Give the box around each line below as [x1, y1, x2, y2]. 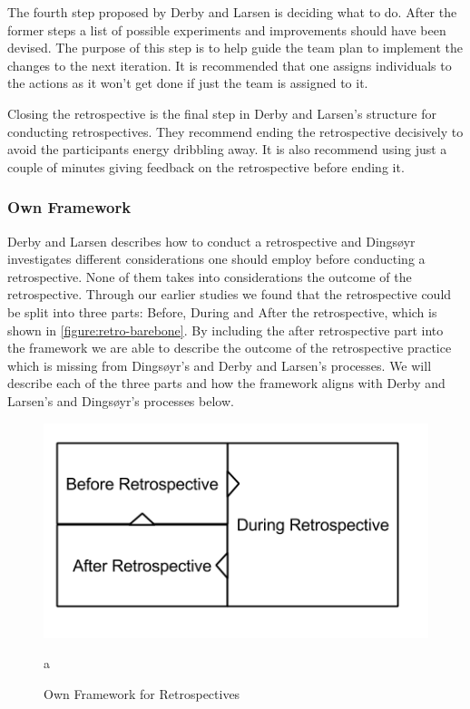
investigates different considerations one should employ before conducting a [7, 249, 426, 268]
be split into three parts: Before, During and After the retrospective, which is [7, 302, 437, 321]
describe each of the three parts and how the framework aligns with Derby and [7, 374, 446, 393]
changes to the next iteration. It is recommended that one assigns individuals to [7, 55, 452, 74]
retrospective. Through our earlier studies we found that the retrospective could [7, 285, 452, 304]
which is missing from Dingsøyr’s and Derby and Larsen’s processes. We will [7, 355, 432, 374]
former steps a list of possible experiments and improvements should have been [7, 20, 446, 39]
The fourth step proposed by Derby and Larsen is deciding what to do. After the [7, 3, 457, 21]
